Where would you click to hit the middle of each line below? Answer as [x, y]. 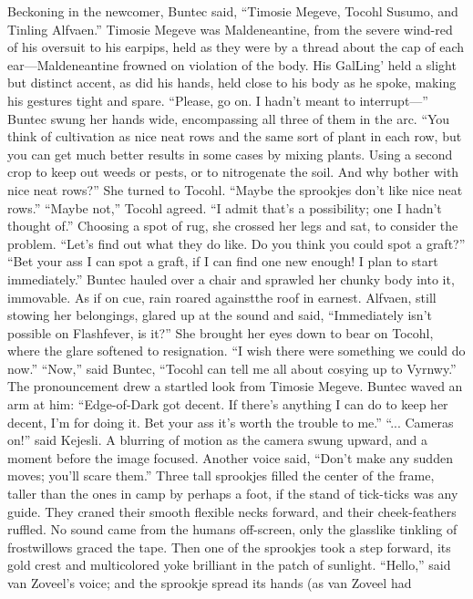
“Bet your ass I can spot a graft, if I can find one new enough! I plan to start [223, 261]
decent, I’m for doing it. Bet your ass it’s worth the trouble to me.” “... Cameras [231, 422]
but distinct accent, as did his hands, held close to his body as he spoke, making [232, 83]
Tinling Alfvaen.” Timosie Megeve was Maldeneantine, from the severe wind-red [230, 29]
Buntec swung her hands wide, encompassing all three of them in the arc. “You [229, 118]
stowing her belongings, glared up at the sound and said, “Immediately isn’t [220, 315]
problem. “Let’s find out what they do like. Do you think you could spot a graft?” [236, 243]
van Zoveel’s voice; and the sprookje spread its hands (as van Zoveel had [210, 583]
